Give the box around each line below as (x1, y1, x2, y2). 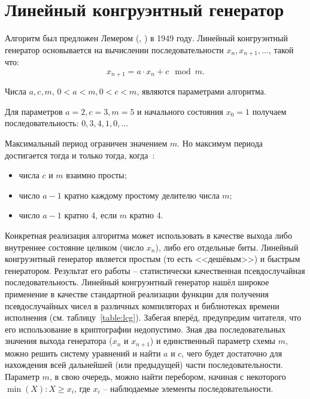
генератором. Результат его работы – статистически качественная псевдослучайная (5, 264, 305, 276)
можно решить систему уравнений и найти (5, 346, 161, 359)
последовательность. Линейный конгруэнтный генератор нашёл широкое (5, 276, 269, 288)
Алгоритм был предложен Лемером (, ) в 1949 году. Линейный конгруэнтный (5, 32, 288, 44)
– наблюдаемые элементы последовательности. (103, 382, 273, 394)
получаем (252, 105, 287, 117)
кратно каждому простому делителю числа (64, 188, 220, 201)
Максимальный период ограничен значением (5, 137, 168, 149)
